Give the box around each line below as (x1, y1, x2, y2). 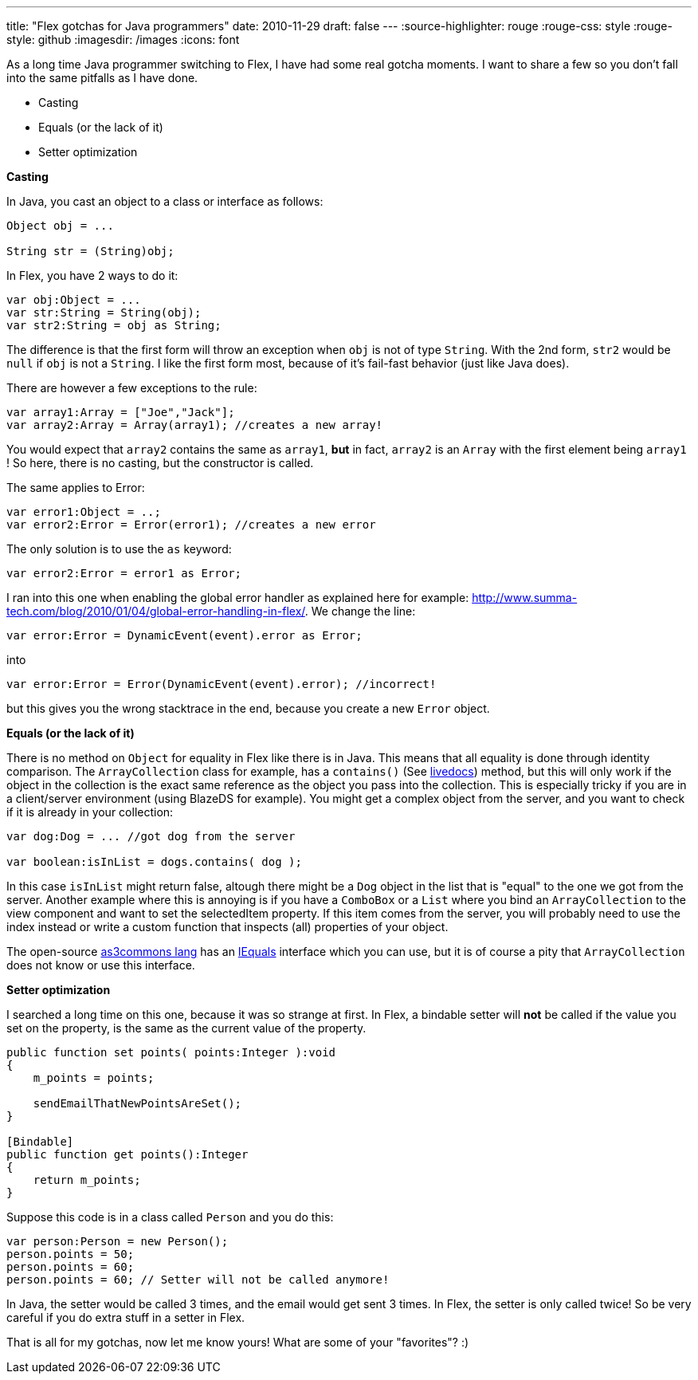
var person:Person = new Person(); (6, 1235, 229, 1248)
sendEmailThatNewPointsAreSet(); (33, 1097, 242, 1110)
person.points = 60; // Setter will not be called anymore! (6, 1273, 390, 1286)
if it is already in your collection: (6, 805, 174, 819)
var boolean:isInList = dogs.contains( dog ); (6, 855, 302, 868)
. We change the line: (304, 604, 416, 618)
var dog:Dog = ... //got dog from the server (6, 830, 296, 843)
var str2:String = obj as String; (6, 319, 222, 332)
